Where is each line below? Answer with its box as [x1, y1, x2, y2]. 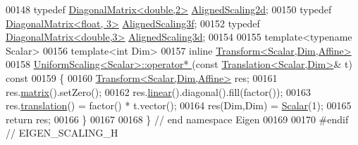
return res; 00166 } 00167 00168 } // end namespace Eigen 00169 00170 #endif [6, 111, 349, 126]
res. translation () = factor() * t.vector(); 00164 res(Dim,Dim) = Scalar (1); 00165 [6, 98, 352, 113]
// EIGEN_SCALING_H [6, 125, 118, 140]
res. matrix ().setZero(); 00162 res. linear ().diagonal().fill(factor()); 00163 [6, 84, 311, 99]
